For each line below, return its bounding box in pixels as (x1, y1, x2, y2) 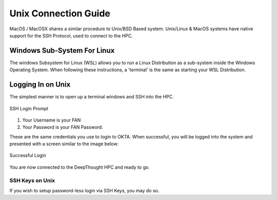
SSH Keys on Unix (9, 177, 55, 184)
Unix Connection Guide (9, 8, 110, 19)
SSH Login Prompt (9, 105, 49, 111)
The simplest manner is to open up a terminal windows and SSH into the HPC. (9, 94, 174, 100)
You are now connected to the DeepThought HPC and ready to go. (9, 164, 150, 170)
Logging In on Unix (9, 80, 71, 89)
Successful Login (9, 152, 46, 158)
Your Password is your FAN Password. (22, 124, 104, 130)
